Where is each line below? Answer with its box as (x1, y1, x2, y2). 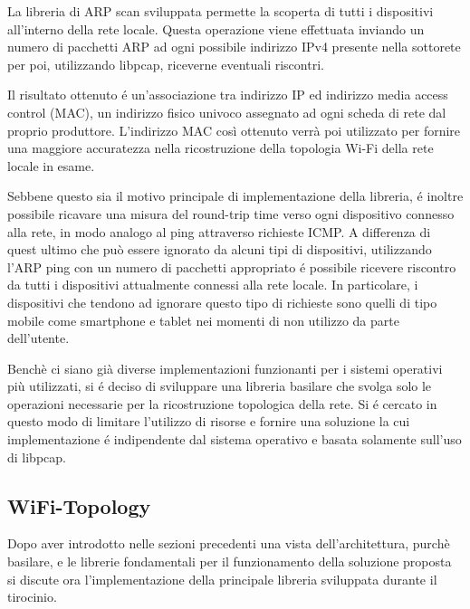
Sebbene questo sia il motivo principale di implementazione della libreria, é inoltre (7, 186, 464, 205)
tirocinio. (7, 587, 57, 606)
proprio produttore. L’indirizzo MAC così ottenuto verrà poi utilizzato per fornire (7, 120, 461, 139)
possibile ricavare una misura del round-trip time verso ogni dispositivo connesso (7, 204, 455, 223)
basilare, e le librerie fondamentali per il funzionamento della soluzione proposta (7, 552, 452, 571)
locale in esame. (7, 156, 95, 175)
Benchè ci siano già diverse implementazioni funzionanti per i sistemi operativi (7, 358, 443, 377)
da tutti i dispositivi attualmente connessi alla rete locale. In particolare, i (7, 275, 418, 294)
